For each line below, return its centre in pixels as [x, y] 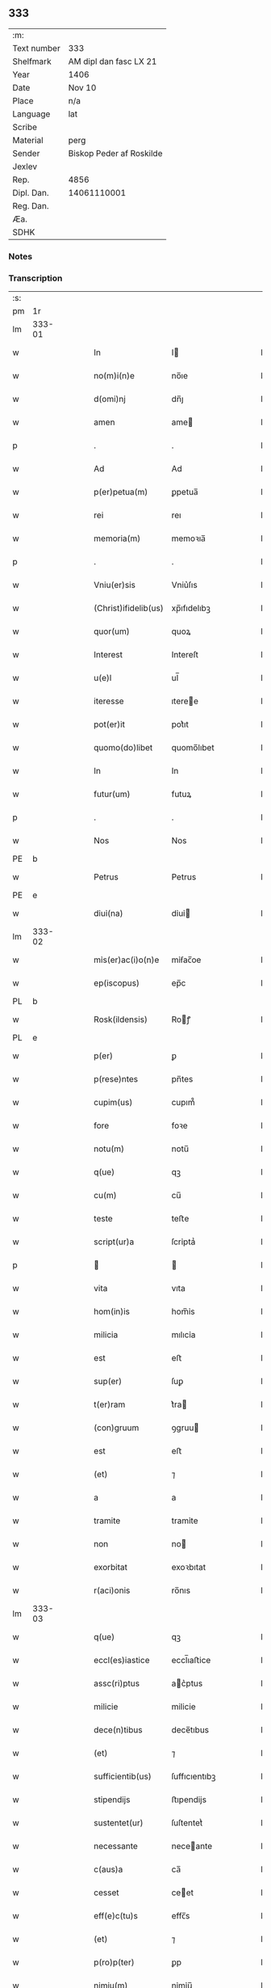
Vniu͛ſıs [184, 585]
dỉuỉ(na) [108, 914]
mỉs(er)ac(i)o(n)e [127, 960]
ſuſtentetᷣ [187, 1823]
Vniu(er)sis [115, 585]
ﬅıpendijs [189, 1800]
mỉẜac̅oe [186, 960]
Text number [36, 48]
